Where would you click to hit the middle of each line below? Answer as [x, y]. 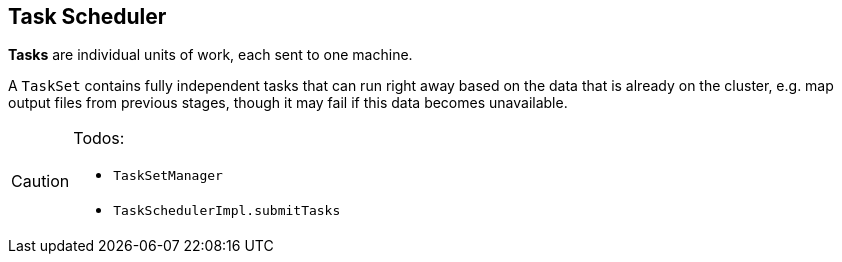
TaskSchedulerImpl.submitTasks [227, 211]
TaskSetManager [168, 176]
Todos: [99, 138]
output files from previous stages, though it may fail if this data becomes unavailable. [288, 103]
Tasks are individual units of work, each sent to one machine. [210, 55]
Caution [40, 181]
